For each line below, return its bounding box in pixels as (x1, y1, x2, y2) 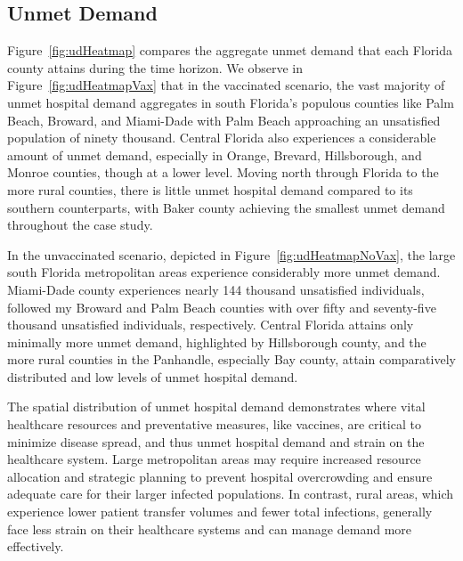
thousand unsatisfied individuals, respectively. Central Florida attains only (7, 315, 414, 334)
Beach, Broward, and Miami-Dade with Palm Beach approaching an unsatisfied (7, 110, 441, 129)
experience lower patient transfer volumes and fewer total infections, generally (7, 502, 433, 521)
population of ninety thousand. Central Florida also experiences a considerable (7, 128, 436, 147)
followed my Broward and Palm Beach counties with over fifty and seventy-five (7, 297, 436, 316)
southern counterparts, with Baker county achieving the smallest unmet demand (7, 198, 445, 216)
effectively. (7, 537, 64, 556)
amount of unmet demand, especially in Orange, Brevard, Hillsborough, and (7, 145, 422, 164)
